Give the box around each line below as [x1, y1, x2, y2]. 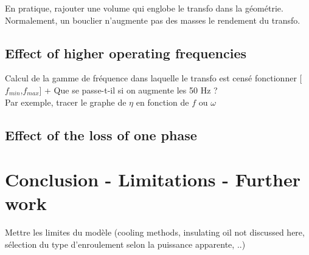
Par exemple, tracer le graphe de [5, 95, 127, 108]
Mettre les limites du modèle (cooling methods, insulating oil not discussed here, [5, 226, 305, 239]
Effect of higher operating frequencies [5, 43, 246, 62]
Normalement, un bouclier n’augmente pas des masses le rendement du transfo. [5, 13, 300, 26]
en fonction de [136, 95, 189, 108]
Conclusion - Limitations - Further [5, 167, 300, 192]
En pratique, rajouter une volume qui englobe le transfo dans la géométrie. [5, 2, 283, 14]
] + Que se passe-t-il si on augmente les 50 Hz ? [39, 83, 218, 96]
